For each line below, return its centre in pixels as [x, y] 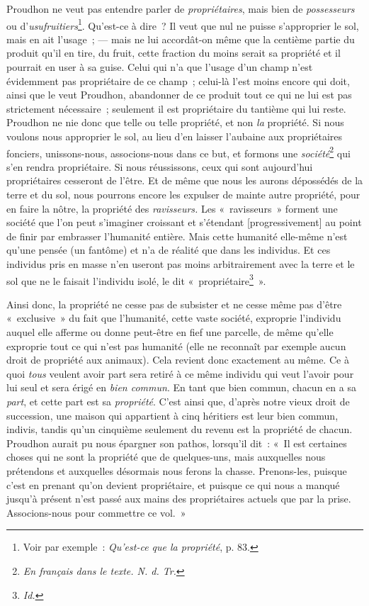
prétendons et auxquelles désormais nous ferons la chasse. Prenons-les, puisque [177, 470]
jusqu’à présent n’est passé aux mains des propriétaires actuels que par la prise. [179, 499]
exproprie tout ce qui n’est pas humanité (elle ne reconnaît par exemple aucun [176, 346]
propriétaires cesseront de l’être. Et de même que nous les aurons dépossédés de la [185, 180]
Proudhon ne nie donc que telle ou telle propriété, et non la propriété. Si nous [175, 122]
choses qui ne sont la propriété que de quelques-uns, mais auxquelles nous [166, 457]
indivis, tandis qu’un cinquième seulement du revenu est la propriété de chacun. [180, 429]
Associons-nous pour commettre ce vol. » [96, 512]
